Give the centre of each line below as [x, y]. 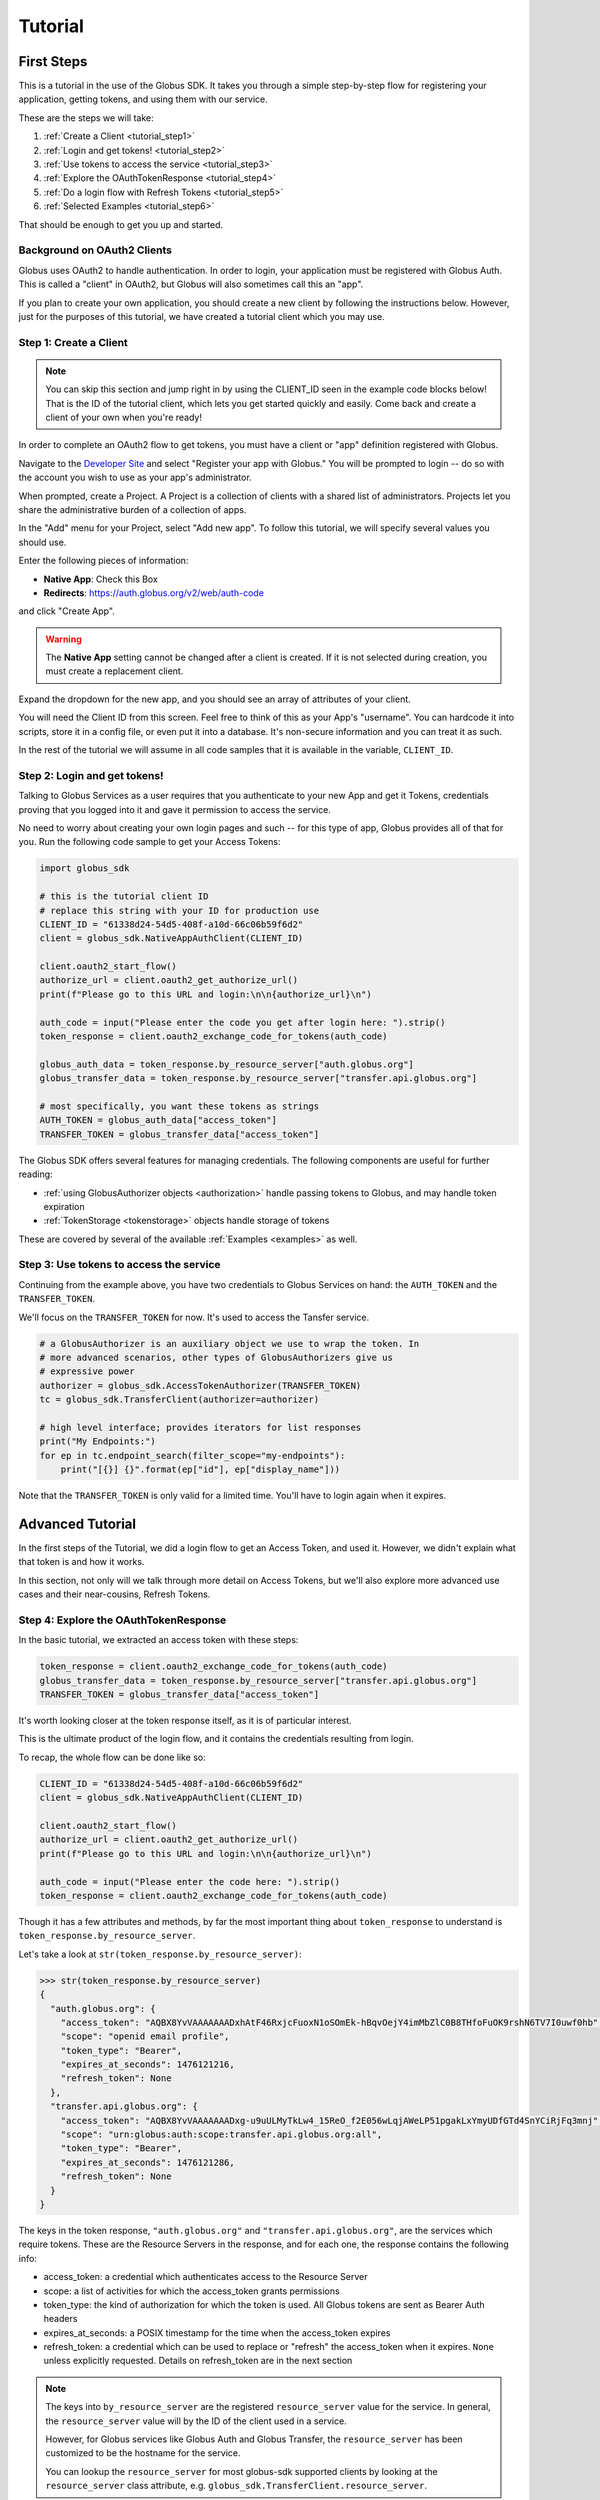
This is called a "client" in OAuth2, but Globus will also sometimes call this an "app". [191, 284]
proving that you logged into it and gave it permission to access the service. [175, 809]
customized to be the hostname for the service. [143, 2453]
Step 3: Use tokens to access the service [119, 1265]
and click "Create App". [66, 611]
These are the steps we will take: [86, 117]
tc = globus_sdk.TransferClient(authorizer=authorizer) [179, 1399]
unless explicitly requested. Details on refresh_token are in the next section [198, 2361]
